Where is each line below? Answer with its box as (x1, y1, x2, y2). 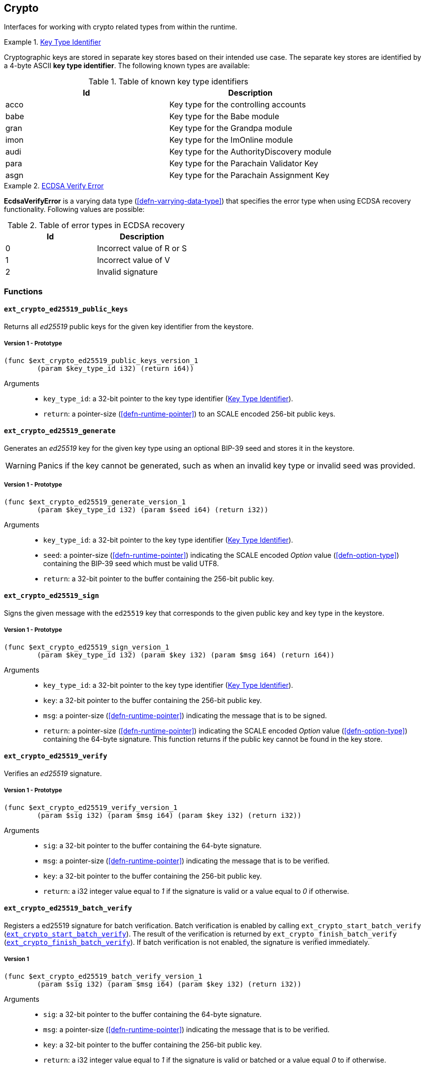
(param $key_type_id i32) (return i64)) (37, 364, 194, 372)
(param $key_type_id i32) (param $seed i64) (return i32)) (37, 505, 269, 514)
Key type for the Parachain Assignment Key (169, 170, 329, 181)
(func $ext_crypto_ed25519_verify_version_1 (4, 803, 178, 811)
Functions (4, 286, 43, 296)
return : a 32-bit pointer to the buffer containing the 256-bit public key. (43, 574, 275, 583)
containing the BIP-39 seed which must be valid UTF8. (43, 559, 219, 568)
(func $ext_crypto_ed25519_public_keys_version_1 (4, 356, 199, 365)
